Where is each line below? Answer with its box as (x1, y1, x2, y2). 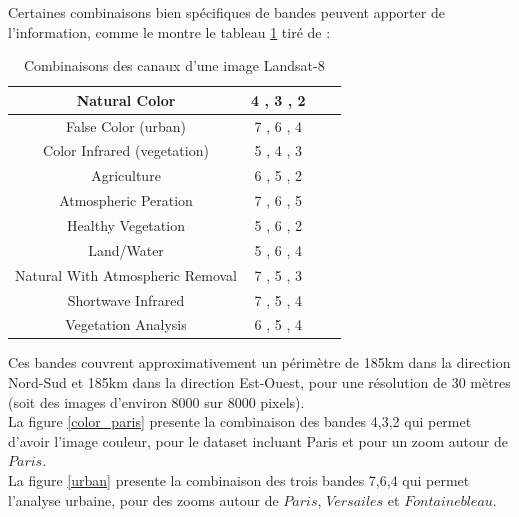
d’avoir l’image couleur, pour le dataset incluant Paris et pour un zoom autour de (8, 430, 508, 451)
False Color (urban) (65, 115, 187, 136)
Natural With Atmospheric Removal (15, 264, 238, 285)
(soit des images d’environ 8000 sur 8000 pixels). (8, 391, 305, 412)
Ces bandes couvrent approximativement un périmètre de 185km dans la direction (8, 352, 511, 373)
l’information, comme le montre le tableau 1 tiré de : (8, 21, 331, 42)
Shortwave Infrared (67, 289, 185, 310)
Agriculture (91, 165, 161, 186)
